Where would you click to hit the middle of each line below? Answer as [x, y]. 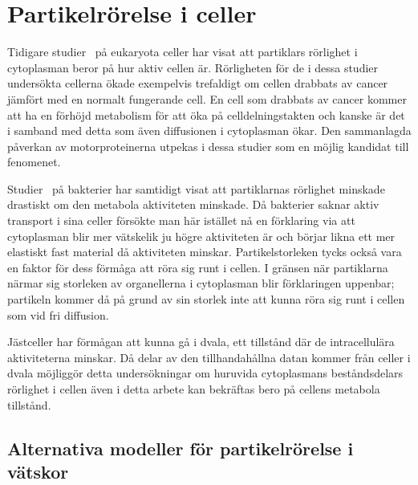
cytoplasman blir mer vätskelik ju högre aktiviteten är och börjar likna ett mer [201, 236]
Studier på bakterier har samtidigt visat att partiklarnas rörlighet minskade [196, 188]
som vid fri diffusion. [58, 314]
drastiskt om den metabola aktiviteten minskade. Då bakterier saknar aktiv [193, 204]
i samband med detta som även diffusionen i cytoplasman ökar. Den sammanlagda [209, 130]
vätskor [38, 471]
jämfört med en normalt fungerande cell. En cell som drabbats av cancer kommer [207, 98]
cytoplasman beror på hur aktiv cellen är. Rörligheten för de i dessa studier [193, 67]
